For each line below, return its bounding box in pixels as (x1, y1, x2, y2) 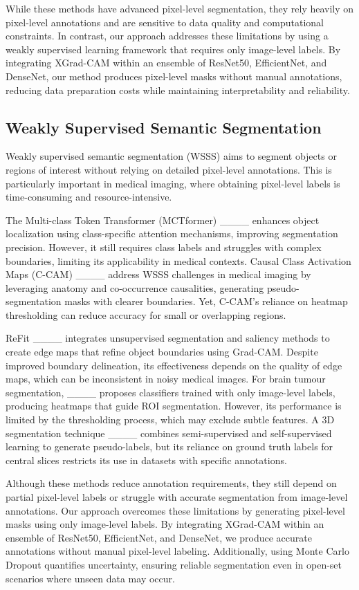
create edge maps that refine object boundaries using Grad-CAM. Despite (6, 344, 318, 359)
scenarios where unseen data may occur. (6, 571, 175, 585)
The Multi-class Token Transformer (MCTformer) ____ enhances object (6, 212, 320, 227)
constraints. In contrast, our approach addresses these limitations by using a (6, 28, 329, 43)
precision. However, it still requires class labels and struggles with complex (6, 239, 322, 254)
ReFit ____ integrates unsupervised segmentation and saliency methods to (6, 331, 330, 345)
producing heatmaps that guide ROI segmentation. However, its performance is (6, 398, 342, 413)
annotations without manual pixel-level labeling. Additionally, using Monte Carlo (6, 544, 349, 558)
